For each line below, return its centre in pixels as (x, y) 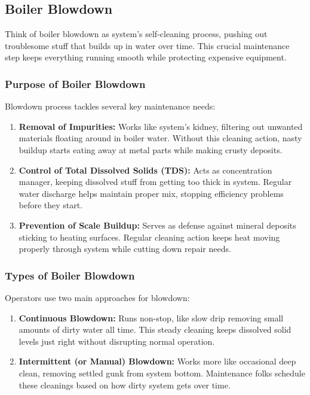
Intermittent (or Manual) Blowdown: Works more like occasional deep (157, 361)
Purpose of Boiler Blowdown (75, 83)
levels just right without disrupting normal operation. (117, 341)
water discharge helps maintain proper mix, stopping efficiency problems (151, 193)
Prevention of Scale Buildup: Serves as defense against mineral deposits (157, 225)
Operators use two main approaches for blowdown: (97, 297)
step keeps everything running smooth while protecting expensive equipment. (146, 57)
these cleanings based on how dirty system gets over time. (125, 385)
